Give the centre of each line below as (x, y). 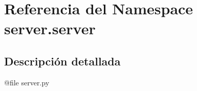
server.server (50, 28)
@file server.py (27, 82)
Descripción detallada (62, 61)
